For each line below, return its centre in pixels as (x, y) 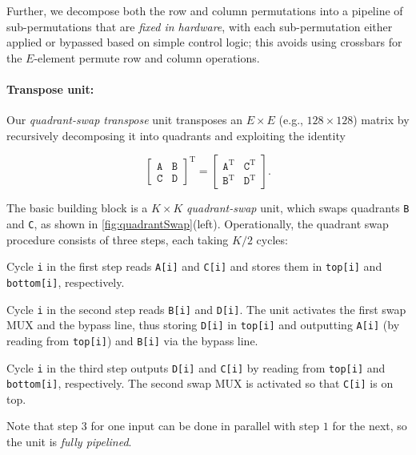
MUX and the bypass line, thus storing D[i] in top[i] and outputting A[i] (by (203, 325)
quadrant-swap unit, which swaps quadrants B (298, 208)
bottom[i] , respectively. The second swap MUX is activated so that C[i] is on (200, 383)
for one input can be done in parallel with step (205, 426)
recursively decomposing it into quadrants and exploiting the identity (176, 135)
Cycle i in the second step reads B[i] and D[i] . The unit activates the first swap (206, 309)
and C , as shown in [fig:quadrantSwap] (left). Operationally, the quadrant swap (198, 224)
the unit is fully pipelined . (69, 442)
